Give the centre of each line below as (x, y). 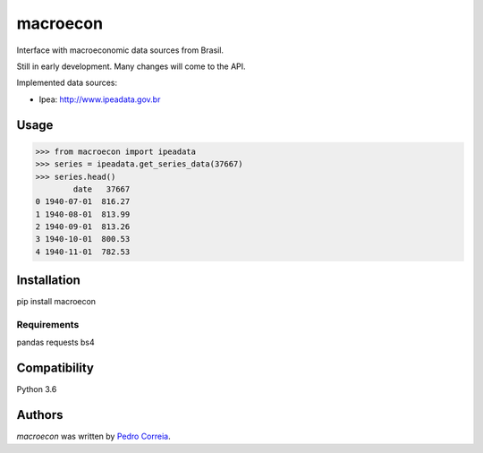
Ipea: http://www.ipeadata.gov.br (100, 99)
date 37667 (102, 189)
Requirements (48, 325)
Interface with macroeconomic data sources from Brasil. (120, 50)
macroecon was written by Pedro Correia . (93, 436)
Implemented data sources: (67, 83)
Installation (48, 281)
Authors (40, 415)
